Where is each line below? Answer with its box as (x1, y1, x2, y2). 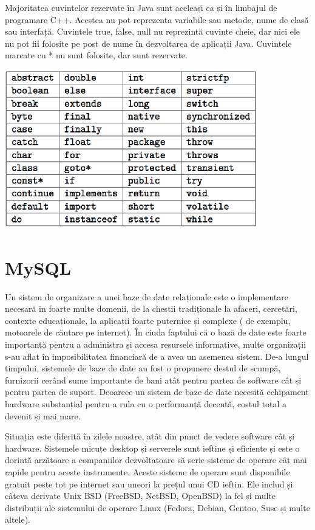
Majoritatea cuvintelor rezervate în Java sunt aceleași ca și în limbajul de (5, 1, 277, 13)
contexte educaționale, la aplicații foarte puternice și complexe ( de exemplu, (5, 314, 291, 326)
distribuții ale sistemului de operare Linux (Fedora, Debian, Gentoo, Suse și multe (5, 501, 310, 514)
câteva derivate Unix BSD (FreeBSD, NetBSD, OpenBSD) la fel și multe (5, 489, 276, 502)
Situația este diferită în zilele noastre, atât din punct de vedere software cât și (5, 430, 295, 442)
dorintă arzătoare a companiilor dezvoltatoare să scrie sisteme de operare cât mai (5, 453, 307, 466)
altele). (5, 513, 30, 526)
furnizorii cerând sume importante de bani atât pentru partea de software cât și (5, 373, 302, 386)
